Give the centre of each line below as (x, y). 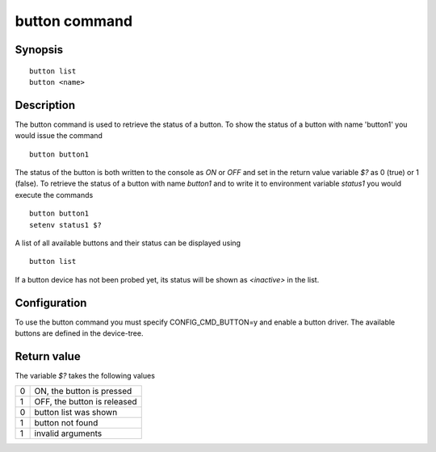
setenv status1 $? (66, 225)
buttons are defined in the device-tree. (79, 333)
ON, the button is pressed (83, 391)
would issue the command (59, 136)
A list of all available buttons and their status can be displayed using (128, 243)
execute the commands (54, 195)
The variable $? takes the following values (85, 375)
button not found (66, 423)
